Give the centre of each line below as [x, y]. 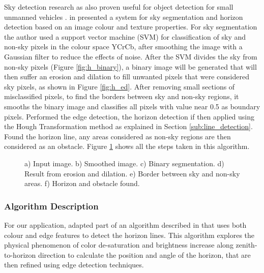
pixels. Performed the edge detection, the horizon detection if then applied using [129, 116]
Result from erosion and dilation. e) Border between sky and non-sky [132, 173]
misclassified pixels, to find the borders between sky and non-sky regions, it [122, 96]
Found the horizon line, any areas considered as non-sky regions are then [118, 136]
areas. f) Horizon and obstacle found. [82, 183]
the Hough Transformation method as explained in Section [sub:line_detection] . [128, 126]
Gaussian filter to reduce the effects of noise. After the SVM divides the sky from [131, 56]
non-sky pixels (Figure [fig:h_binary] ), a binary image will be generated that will [130, 66]
